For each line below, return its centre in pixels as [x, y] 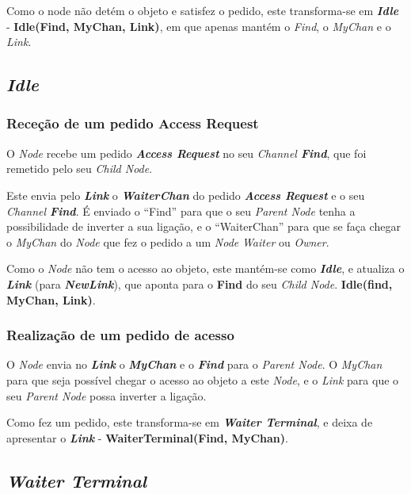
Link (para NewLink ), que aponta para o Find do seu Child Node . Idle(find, [200, 283]
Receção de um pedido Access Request [133, 123]
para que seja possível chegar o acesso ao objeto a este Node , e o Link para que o [203, 379]
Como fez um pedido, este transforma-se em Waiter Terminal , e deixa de [190, 422]
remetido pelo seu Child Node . [80, 168]
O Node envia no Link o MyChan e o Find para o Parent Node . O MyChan [194, 364]
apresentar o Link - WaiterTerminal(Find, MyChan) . [147, 437]
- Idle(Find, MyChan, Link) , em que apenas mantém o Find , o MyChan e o [199, 26]
